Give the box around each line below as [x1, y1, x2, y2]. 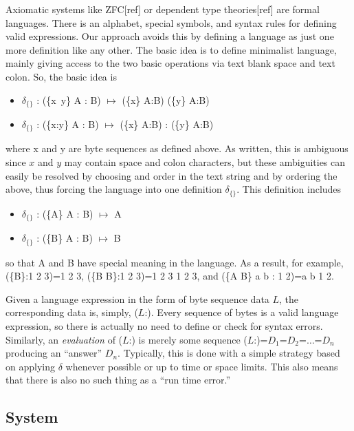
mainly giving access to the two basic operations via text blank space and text [5, 56, 335, 70]
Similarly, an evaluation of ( [5, 332, 123, 346]
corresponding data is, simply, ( [5, 305, 138, 319]
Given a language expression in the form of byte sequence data [5, 291, 269, 306]
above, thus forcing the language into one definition [5, 182, 222, 196]
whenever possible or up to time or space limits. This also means [65, 359, 338, 373]
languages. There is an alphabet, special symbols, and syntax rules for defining [5, 15, 337, 30]
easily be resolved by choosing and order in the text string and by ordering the [5, 168, 338, 182]
